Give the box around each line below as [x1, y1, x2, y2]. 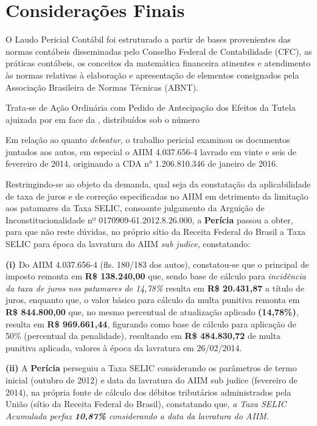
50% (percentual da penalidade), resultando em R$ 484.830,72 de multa [5, 329, 281, 342]
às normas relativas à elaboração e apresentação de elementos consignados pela [5, 68, 299, 81]
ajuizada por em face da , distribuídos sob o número [5, 113, 200, 125]
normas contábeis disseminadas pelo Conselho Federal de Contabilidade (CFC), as [5, 44, 312, 57]
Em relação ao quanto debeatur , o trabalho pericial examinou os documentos [5, 133, 290, 146]
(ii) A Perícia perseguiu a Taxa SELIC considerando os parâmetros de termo [5, 361, 297, 374]
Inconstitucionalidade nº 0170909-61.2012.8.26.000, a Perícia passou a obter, [5, 213, 293, 226]
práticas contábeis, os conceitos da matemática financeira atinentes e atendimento [5, 57, 311, 69]
